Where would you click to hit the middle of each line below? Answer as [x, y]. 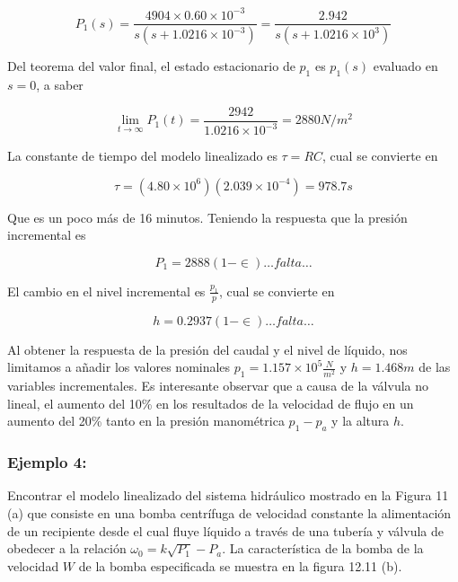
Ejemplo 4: [47, 462]
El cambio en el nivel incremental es [106, 291]
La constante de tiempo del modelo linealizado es [142, 156]
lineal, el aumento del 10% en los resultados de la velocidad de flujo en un [211, 403]
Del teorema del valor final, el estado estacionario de [151, 66]
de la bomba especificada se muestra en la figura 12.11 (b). [240, 565]
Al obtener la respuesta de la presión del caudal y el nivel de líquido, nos [207, 349]
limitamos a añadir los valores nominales [119, 367]
